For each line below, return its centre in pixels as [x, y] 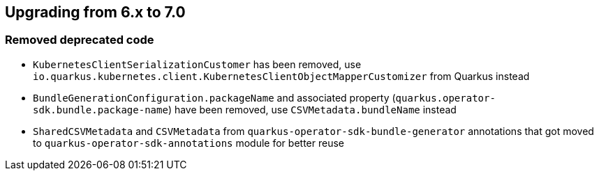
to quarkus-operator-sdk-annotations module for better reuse [188, 143]
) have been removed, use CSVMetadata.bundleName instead [312, 109]
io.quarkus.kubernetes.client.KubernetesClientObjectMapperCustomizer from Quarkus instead [281, 76]
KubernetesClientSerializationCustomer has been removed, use [197, 64]
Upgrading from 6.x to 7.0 [95, 12]
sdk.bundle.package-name [101, 110]
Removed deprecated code [80, 40]
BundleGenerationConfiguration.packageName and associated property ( [214, 97]
